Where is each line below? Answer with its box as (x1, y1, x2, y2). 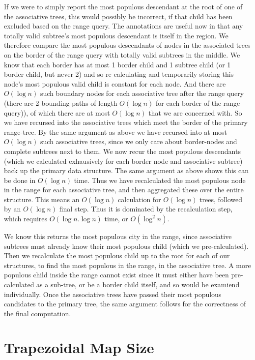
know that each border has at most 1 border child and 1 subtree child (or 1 (4, 59, 231, 69)
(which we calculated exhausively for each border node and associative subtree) (4, 155, 243, 166)
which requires (4, 213, 48, 224)
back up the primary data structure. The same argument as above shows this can (4, 165, 249, 176)
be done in (4, 175, 36, 185)
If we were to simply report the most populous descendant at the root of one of (4, 1, 243, 11)
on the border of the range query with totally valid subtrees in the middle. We (4, 49, 240, 60)
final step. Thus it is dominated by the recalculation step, (59, 204, 233, 214)
